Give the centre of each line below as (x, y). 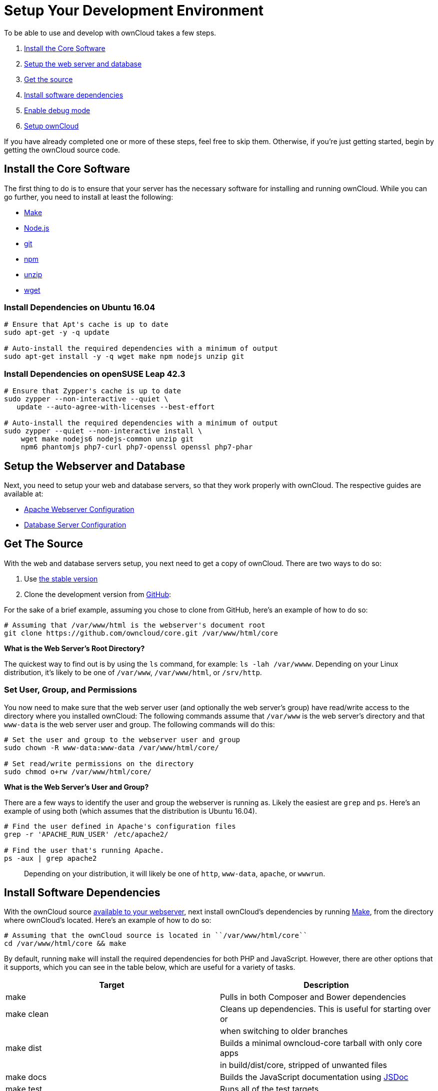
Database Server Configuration (75, 524)
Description (326, 985)
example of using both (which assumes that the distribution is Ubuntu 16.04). (130, 811)
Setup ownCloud (51, 126)
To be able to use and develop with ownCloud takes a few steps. (110, 33)
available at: (24, 493)
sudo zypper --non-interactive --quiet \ (86, 399)
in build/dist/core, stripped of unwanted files (304, 1065)
